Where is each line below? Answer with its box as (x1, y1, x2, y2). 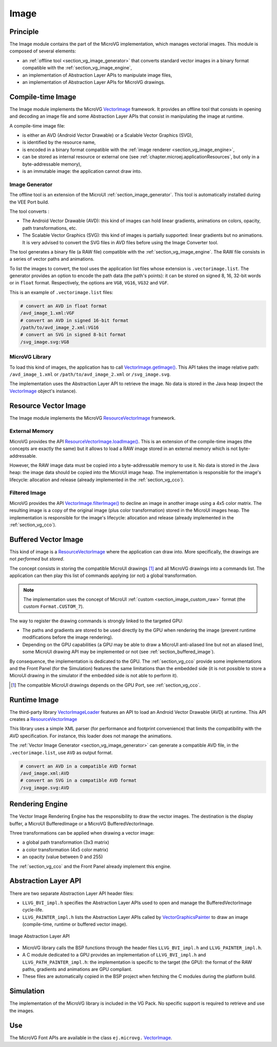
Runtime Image (9, 695, 59, 704)
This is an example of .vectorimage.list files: (9, 289, 113, 295)
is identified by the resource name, (22, 139, 96, 146)
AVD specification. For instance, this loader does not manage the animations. (9, 733, 172, 739)
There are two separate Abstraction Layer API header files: (9, 890, 134, 896)
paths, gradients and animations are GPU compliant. (22, 966, 133, 972)
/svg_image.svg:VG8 (20, 339, 69, 345)
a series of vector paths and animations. (9, 256, 95, 262)
